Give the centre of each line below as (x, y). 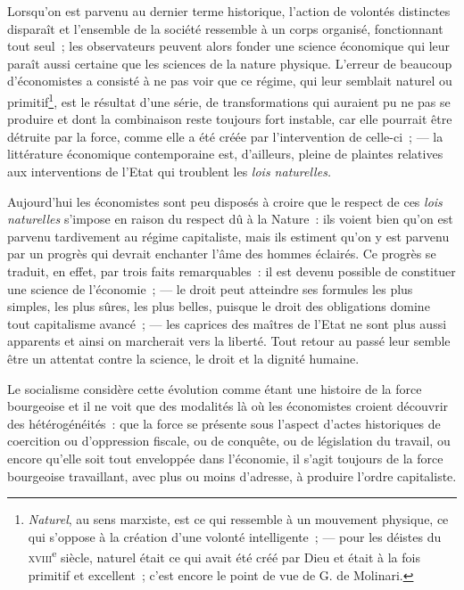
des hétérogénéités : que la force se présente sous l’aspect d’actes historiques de (224, 423)
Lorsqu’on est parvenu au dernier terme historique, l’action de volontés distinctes (229, 11)
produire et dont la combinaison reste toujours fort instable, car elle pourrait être (230, 119)
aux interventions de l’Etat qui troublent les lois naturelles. (170, 171)
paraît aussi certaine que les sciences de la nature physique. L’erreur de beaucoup (230, 63)
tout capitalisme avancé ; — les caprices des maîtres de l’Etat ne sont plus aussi (227, 323)
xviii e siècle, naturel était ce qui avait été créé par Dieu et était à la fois (224, 556)
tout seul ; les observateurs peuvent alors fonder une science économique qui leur (229, 46)
